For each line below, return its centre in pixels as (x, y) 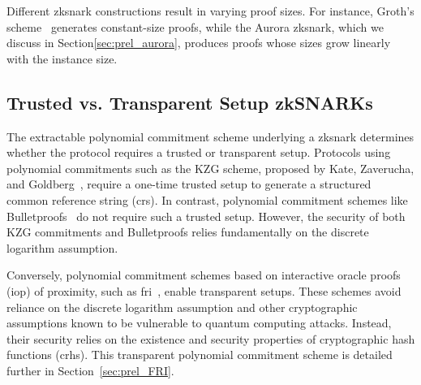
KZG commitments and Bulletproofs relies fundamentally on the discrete (188, 232)
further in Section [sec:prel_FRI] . (90, 370)
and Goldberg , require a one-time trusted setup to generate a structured (189, 184)
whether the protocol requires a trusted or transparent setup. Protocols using (199, 152)
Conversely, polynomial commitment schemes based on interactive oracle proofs (204, 275)
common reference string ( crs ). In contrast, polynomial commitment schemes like (207, 199)
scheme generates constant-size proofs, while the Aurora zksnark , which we (195, 26)
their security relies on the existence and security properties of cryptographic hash (211, 338)
